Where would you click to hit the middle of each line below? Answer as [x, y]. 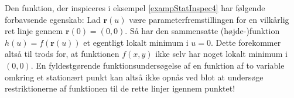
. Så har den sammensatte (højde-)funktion [202, 31]
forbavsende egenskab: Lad [53, 19]
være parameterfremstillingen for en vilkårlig [209, 19]
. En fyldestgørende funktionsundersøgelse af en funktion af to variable [158, 65]
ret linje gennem [34, 31]
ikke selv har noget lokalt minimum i [221, 54]
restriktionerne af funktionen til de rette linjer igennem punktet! [120, 88]
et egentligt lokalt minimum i [136, 42]
